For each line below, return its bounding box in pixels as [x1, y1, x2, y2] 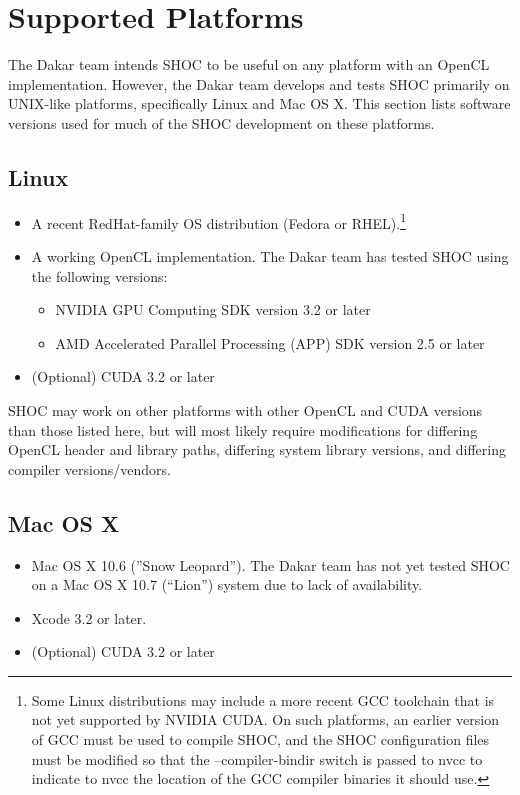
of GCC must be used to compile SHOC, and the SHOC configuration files [31, 729, 490, 750]
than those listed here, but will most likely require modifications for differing [8, 419, 478, 440]
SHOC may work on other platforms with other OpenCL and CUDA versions [8, 399, 483, 420]
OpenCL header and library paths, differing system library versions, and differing [8, 439, 506, 460]
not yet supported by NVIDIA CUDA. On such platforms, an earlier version [31, 709, 499, 730]
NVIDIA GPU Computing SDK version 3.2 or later [55, 299, 371, 320]
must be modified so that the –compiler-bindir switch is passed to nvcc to [31, 748, 483, 769]
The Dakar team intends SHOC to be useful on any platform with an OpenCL [8, 54, 490, 75]
